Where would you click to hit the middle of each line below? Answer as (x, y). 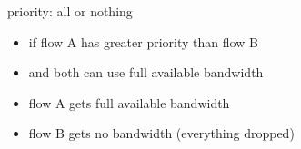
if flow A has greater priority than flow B (143, 41)
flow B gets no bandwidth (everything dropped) (161, 133)
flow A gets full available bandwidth (129, 102)
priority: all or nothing (70, 11)
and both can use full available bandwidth (146, 72)
